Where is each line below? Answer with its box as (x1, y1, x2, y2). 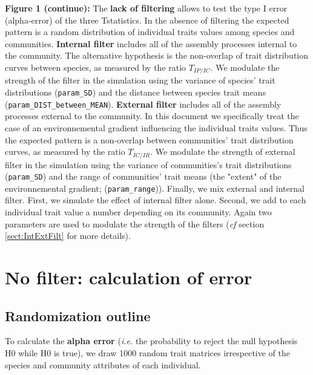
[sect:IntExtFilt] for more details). (5, 229, 131, 242)
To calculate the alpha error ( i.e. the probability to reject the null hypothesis (5, 334, 298, 347)
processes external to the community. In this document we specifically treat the (5, 109, 299, 122)
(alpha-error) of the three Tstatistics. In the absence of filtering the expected (5, 13, 289, 26)
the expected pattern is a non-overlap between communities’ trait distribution (5, 133, 294, 146)
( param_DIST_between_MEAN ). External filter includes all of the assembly (5, 97, 282, 110)
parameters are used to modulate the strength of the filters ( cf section (5, 217, 265, 230)
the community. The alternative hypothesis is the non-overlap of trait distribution (5, 49, 309, 62)
